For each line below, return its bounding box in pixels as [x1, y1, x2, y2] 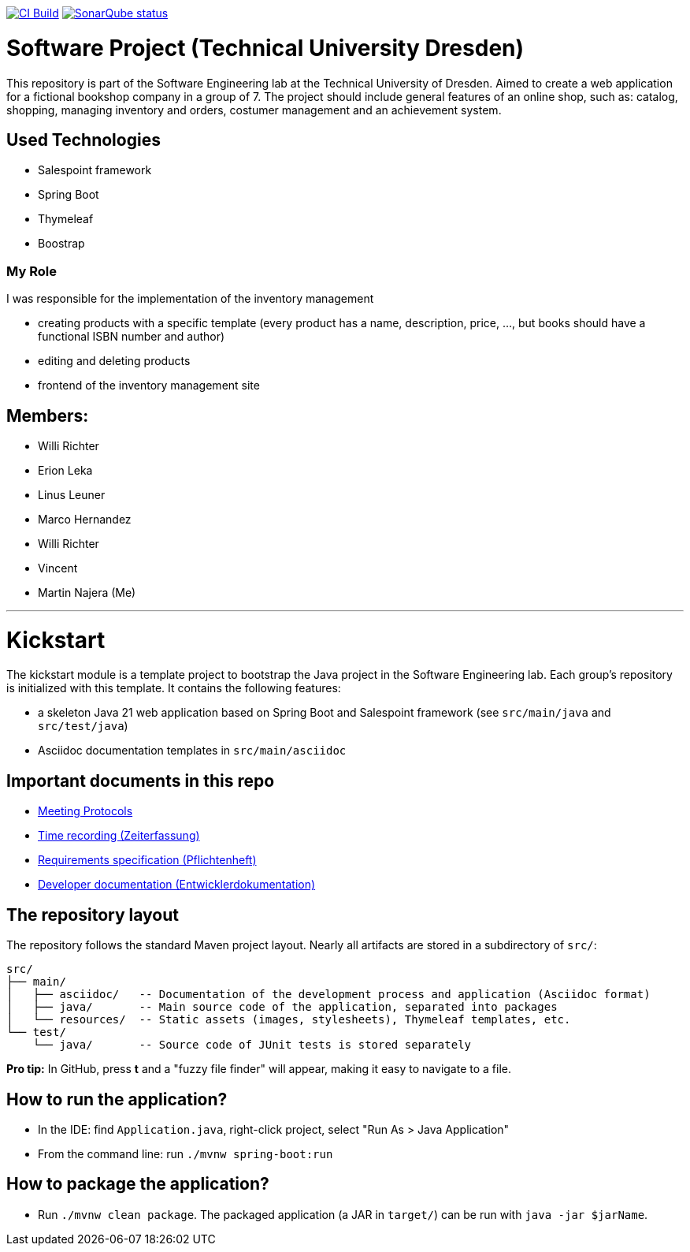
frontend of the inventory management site [38, 378, 260, 393]
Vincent [38, 561, 78, 575]
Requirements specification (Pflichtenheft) [38, 853, 257, 867]
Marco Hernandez [38, 512, 132, 526]
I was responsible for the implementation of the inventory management [6, 292, 374, 306]
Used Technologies [6, 129, 161, 150]
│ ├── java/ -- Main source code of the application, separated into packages [6, 1000, 558, 1014]
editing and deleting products [38, 354, 191, 368]
